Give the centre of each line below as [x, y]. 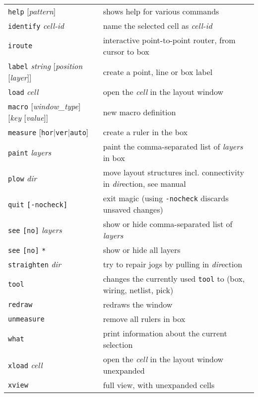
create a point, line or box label [158, 72]
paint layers [30, 152]
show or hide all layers [142, 250]
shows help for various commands [161, 11]
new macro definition [139, 112]
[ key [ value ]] [28, 118]
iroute [20, 46]
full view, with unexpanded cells [159, 385]
